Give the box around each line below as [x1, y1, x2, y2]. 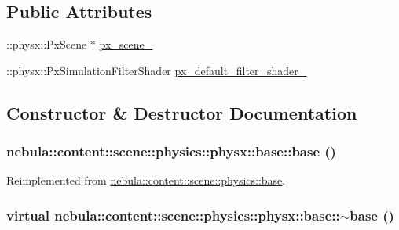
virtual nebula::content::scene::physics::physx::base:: [6, 205, 340, 225]
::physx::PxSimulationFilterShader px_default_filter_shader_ [6, 62, 307, 78]
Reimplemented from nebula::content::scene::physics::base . [6, 172, 286, 189]
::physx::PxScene [6, 36, 87, 52]
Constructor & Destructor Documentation [6, 100, 357, 124]
